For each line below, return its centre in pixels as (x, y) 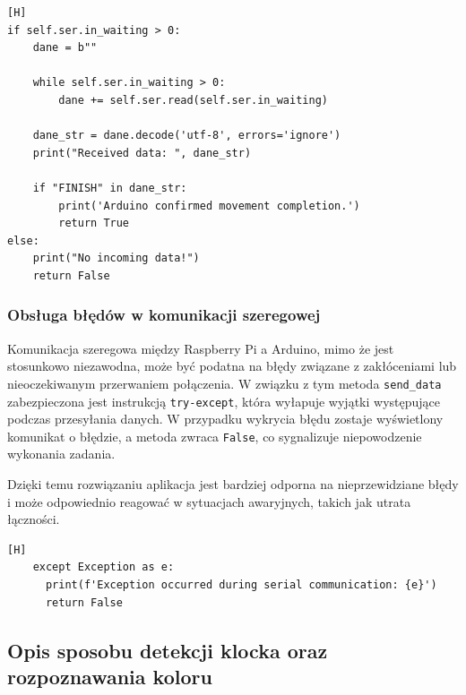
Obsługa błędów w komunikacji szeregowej (164, 315)
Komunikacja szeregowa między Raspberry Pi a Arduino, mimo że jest (201, 348)
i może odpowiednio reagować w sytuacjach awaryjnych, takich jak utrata (209, 501)
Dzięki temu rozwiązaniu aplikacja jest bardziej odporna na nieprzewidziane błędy (233, 484)
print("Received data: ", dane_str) (142, 153)
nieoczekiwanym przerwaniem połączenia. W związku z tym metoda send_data (224, 383)
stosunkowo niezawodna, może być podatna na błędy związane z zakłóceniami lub (232, 366)
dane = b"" (65, 48)
